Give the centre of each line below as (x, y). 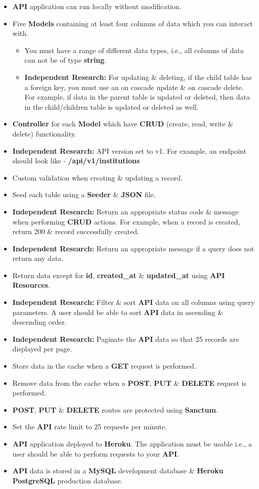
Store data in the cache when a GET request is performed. (104, 366)
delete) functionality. (44, 133)
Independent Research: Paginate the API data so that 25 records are (126, 339)
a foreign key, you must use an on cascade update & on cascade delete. (134, 87)
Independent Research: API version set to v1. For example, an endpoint (129, 150)
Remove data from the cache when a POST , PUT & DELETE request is (129, 383)
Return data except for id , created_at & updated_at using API (119, 275)
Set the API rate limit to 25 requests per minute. (90, 427)
